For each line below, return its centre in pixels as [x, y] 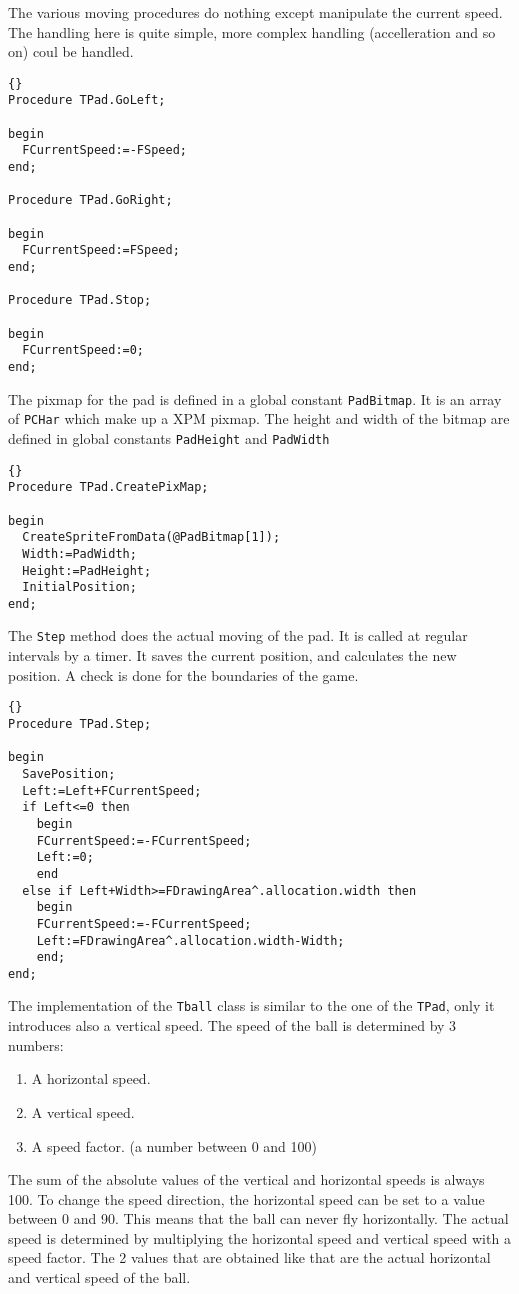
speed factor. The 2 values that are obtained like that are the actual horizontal [249, 1257]
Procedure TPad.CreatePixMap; [108, 487]
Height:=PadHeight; [87, 570]
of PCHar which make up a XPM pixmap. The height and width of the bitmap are [259, 418]
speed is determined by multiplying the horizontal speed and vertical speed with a [259, 1237]
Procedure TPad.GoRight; [90, 200]
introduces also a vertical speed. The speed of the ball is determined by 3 [232, 1025]
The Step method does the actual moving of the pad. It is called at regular [238, 635]
